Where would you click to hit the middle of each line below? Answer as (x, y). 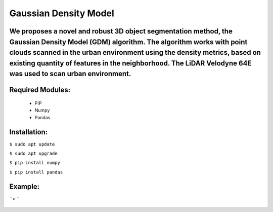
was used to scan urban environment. (70, 74)
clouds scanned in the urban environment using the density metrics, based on (135, 52)
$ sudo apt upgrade (33, 154)
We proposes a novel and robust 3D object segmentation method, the (121, 31)
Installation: (29, 132)
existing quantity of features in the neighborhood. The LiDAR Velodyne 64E (130, 63)
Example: (25, 186)
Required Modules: (40, 90)
